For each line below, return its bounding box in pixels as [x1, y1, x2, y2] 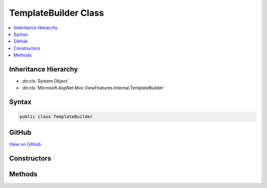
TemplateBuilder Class [9, 7, 104, 18]
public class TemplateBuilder [19, 114, 93, 119]
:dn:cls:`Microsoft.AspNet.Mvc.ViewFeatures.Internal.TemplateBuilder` [21, 85, 165, 91]
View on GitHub [9, 141, 42, 147]
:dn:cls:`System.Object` [21, 78, 69, 84]
